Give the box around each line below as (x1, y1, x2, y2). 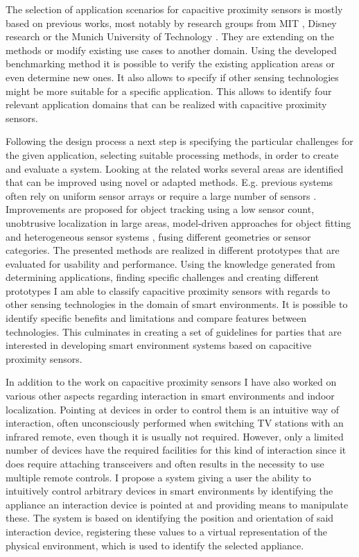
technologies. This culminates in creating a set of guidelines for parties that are (6, 324, 342, 339)
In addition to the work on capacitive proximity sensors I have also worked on (6, 375, 337, 389)
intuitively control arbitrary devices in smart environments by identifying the (6, 483, 333, 498)
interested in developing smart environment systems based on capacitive (6, 338, 312, 352)
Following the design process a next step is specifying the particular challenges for (6, 134, 353, 148)
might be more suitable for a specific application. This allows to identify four (6, 83, 332, 98)
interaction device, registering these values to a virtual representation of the (6, 524, 328, 538)
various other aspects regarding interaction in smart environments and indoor (6, 388, 335, 403)
